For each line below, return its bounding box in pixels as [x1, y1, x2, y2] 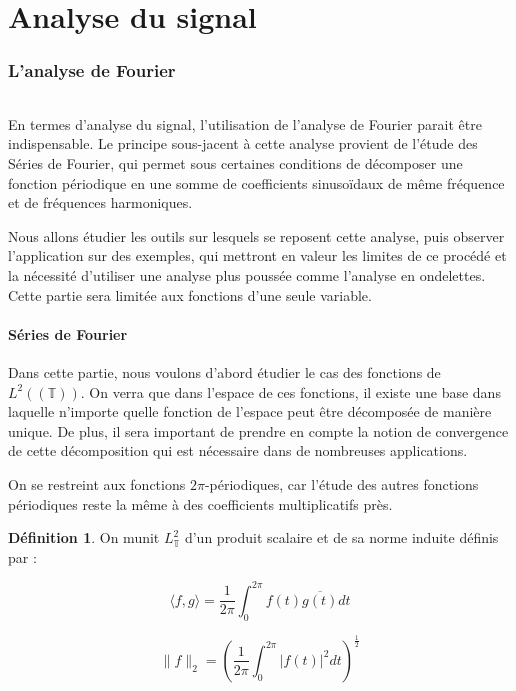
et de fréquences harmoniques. [8, 192, 193, 213]
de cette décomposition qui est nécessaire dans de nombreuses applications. [8, 440, 468, 461]
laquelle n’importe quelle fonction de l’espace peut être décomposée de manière [8, 401, 492, 422]
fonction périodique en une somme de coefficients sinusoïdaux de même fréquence [8, 172, 505, 193]
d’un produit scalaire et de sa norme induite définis [184, 527, 499, 548]
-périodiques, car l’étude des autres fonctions [204, 473, 479, 494]
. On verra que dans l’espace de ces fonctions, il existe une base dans [80, 381, 501, 402]
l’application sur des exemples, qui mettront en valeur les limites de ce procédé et [8, 245, 507, 266]
